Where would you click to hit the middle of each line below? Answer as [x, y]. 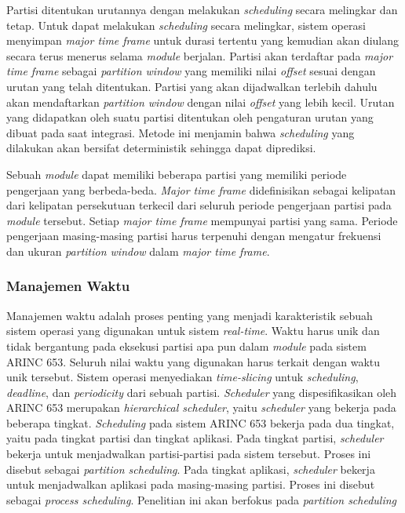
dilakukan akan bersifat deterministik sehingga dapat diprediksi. [161, 148]
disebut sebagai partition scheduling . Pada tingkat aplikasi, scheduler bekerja [191, 469]
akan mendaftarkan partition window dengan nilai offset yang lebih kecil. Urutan [201, 102]
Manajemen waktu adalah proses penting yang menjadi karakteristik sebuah [190, 315]
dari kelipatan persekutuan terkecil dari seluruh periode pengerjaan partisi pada [199, 205]
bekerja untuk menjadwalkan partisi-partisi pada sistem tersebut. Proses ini [189, 454]
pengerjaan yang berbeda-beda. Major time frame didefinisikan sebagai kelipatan [201, 189]
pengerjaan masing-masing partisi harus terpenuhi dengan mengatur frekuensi [194, 236]
